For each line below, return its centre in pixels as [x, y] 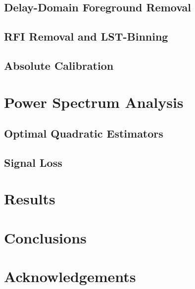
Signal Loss [33, 162]
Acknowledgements [70, 276]
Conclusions [45, 237]
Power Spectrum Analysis [94, 102]
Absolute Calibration [59, 65]
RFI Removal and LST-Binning [86, 36]
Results [30, 199]
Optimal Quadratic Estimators [84, 133]
